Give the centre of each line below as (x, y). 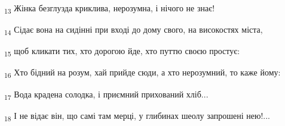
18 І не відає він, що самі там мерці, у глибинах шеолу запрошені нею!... (137, 116)
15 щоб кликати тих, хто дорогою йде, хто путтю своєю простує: (122, 52)
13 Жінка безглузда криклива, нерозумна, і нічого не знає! (110, 9)
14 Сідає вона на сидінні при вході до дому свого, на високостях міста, (134, 30)
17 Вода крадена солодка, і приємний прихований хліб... (106, 94)
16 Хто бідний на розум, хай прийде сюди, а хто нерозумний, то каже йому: (142, 73)
